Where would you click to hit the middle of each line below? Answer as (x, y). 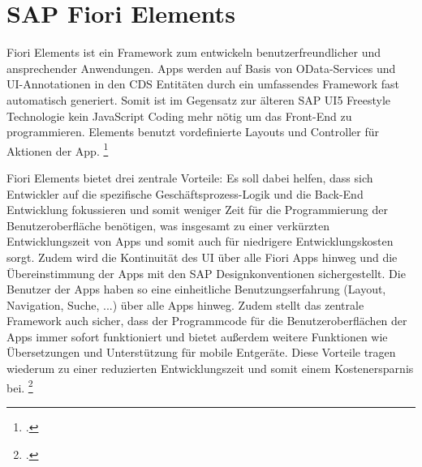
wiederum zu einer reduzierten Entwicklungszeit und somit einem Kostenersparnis (210, 368)
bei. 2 (20, 386)
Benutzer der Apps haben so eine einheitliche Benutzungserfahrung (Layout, (196, 289)
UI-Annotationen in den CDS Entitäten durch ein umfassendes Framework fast (203, 84)
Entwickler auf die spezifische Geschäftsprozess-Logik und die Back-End (185, 193)
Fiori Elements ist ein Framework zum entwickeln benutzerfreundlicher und (194, 52)
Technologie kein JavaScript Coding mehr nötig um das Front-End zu (179, 116)
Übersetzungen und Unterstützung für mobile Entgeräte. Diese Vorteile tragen (201, 352)
